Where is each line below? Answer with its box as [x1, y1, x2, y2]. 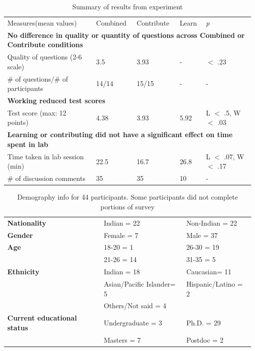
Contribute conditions [7, 39, 83, 50]
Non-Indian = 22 [186, 217, 237, 228]
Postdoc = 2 [186, 334, 224, 345]
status [7, 322, 28, 332]
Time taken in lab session [7, 151, 84, 161]
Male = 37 [186, 230, 218, 240]
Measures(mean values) [7, 17, 77, 28]
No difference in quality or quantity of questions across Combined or [7, 29, 245, 40]
